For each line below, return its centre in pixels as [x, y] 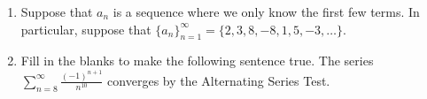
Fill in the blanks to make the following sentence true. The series [197, 61]
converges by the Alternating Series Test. [219, 80]
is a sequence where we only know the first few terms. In [266, 11]
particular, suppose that [86, 29]
